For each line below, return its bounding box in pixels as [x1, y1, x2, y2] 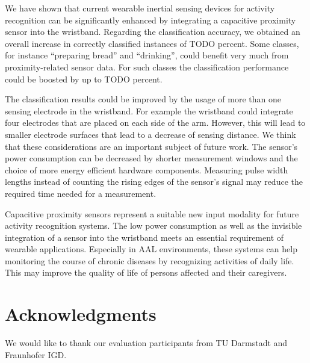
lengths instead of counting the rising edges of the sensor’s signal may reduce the [5, 175, 303, 188]
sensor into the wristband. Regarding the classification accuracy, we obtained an [5, 25, 300, 38]
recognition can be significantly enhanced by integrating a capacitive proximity [5, 13, 296, 26]
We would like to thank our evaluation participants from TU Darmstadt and [5, 337, 288, 349]
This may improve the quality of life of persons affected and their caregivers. [5, 266, 287, 279]
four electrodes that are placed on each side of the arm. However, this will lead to [5, 116, 306, 129]
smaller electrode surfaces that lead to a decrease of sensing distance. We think [5, 128, 296, 140]
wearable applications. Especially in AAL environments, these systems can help [5, 243, 297, 255]
